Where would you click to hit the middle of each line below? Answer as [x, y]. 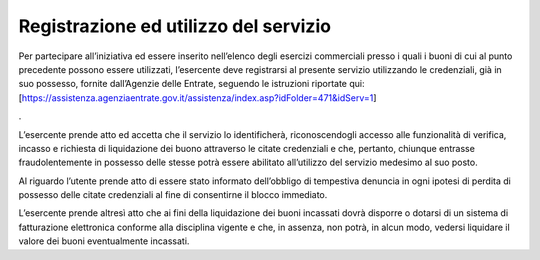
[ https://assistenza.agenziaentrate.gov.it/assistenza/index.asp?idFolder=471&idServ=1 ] [197, 97]
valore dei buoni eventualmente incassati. [104, 241]
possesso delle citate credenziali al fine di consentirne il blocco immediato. [173, 195]
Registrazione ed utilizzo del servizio [175, 26]
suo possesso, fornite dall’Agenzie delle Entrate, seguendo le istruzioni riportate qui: [191, 84]
